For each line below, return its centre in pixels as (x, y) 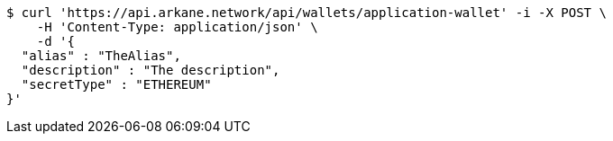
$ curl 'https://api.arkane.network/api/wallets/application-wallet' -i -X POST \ (306, 13)
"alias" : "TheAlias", (101, 56)
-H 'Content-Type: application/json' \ (177, 27)
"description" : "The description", (151, 70)
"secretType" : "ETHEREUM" (116, 84)
